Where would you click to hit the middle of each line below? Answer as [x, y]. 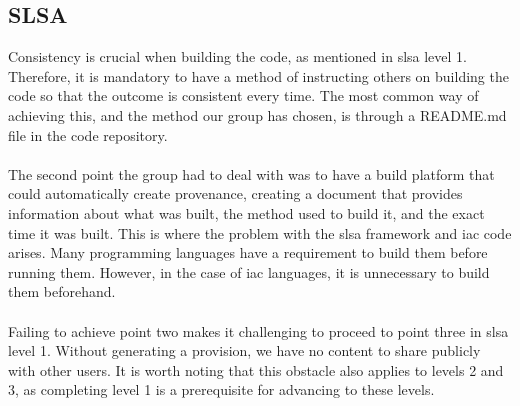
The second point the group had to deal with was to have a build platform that [251, 173]
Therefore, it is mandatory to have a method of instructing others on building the [258, 75]
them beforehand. [62, 291]
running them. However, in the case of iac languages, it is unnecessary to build [249, 271]
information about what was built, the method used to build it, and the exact [246, 212]
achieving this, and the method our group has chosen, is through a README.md [257, 114]
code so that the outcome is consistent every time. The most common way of [243, 95]
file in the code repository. [88, 134]
